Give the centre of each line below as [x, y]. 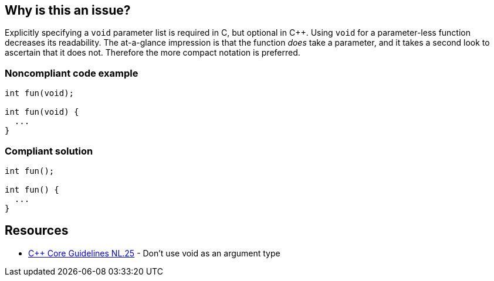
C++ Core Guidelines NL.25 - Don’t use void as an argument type [154, 253]
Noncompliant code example [72, 73]
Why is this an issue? [68, 10]
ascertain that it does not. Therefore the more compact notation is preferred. [153, 53]
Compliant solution [49, 151]
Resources [37, 231]
